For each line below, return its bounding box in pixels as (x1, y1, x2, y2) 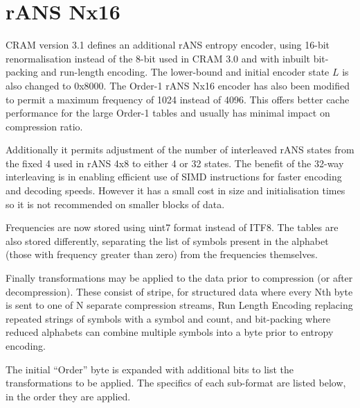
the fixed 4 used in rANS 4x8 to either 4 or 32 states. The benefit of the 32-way (6, 155, 344, 170)
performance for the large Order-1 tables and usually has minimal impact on (6, 105, 330, 120)
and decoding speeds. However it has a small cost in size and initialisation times (6, 183, 345, 198)
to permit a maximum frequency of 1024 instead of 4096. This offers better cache (6, 92, 350, 106)
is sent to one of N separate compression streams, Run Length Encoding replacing (6, 298, 353, 312)
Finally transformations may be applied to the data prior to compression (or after (6, 271, 353, 285)
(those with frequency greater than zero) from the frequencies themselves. (6, 247, 318, 262)
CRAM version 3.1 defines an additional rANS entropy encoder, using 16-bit (6, 37, 330, 52)
